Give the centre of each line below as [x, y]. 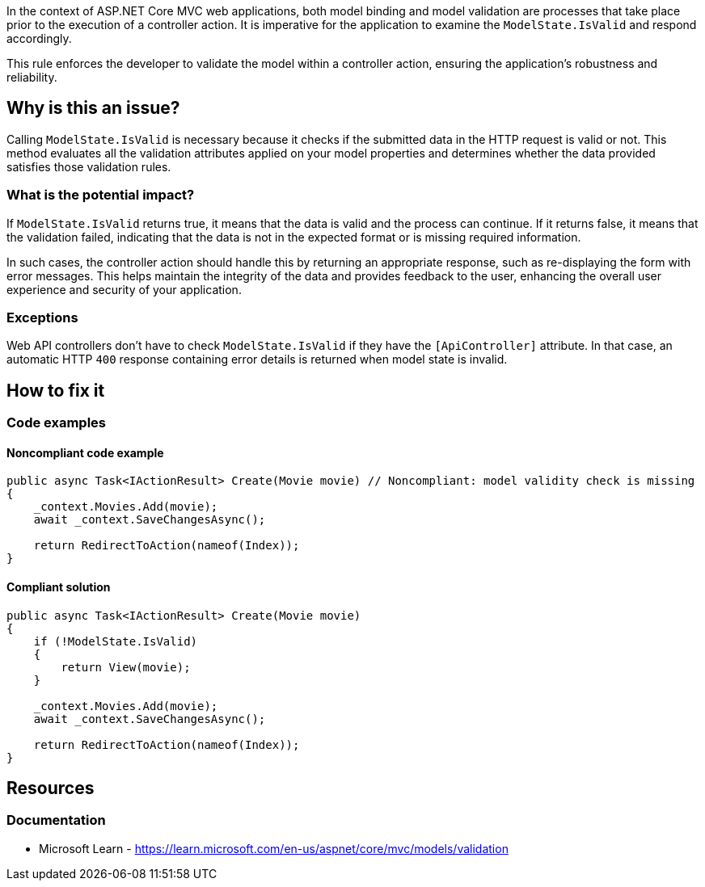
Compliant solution [59, 587]
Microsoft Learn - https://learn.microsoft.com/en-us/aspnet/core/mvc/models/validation [274, 848]
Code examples [57, 423]
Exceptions [42, 317]
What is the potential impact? [101, 195]
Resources [51, 788]
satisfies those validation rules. [89, 166]
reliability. [32, 77]
